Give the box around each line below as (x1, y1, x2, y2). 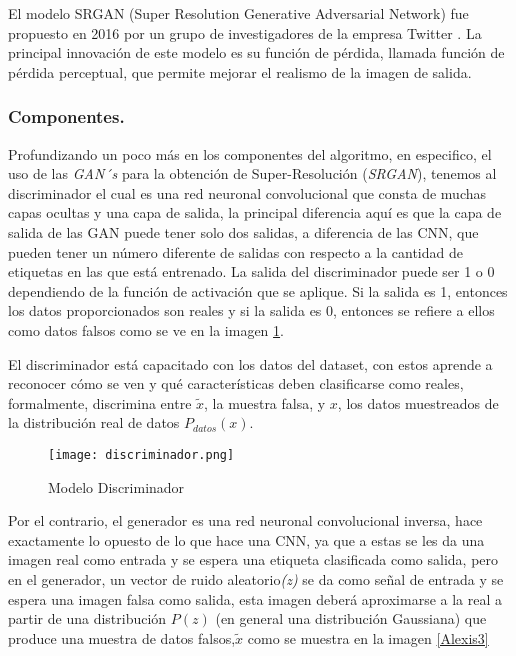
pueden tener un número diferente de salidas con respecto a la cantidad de (8, 241, 463, 262)
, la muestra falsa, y (204, 392, 326, 413)
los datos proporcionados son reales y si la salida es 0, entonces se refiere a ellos (8, 300, 495, 321)
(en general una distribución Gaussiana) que (215, 608, 487, 629)
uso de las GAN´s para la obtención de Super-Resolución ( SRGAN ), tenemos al (8, 163, 497, 184)
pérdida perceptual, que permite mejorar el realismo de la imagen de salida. (8, 61, 472, 82)
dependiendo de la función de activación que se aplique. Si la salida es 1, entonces (8, 280, 508, 301)
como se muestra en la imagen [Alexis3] (247, 627, 489, 648)
